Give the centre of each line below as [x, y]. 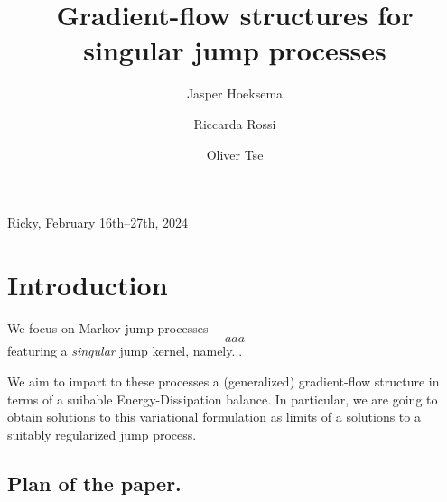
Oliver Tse [235, 154]
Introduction [88, 284]
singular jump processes [235, 50]
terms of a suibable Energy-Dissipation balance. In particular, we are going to [223, 399]
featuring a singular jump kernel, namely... [125, 351]
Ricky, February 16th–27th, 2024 [98, 223]
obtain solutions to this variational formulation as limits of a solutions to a [214, 417]
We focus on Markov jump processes [108, 327]
